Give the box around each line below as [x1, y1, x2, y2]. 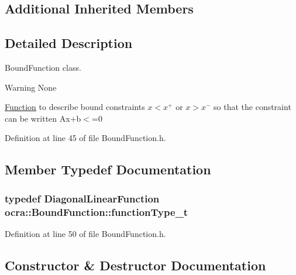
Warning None [5, 81, 57, 93]
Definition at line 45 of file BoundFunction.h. [5, 132, 166, 144]
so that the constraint [214, 101, 291, 113]
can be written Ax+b [5, 112, 81, 124]
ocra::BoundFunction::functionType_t [5, 204, 188, 219]
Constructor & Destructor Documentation [5, 256, 266, 274]
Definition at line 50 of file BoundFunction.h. [5, 227, 166, 239]
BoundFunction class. [5, 61, 81, 73]
